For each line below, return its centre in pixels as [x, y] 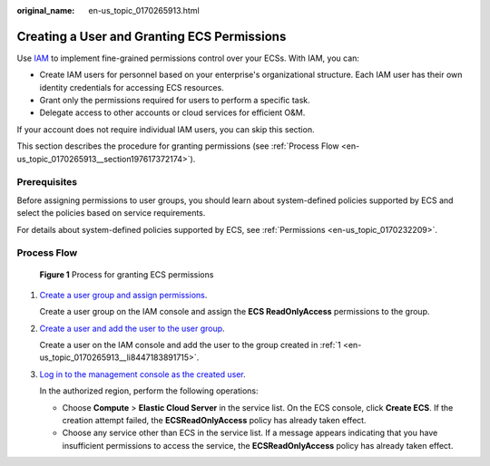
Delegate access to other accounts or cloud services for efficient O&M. [172, 112]
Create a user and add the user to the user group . [132, 328]
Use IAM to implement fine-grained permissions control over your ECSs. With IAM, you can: [188, 58]
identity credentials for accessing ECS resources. [132, 87]
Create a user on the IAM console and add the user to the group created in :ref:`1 [191, 345]
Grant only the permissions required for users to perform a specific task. [175, 101]
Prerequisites [47, 182]
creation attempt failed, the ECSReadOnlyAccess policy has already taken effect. [214, 421]
